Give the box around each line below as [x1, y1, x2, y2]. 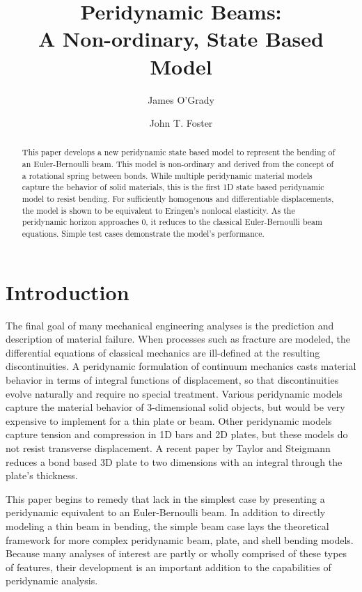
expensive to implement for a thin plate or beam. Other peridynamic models [6, 413, 332, 428]
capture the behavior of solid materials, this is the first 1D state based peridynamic [22, 181, 324, 193]
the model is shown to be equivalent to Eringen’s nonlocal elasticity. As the [22, 204, 295, 216]
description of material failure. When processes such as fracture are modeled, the [6, 332, 350, 346]
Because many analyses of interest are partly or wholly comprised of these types [6, 546, 347, 561]
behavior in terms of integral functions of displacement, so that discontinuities [6, 373, 339, 387]
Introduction [6, 277, 129, 306]
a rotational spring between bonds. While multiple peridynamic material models [22, 169, 313, 181]
